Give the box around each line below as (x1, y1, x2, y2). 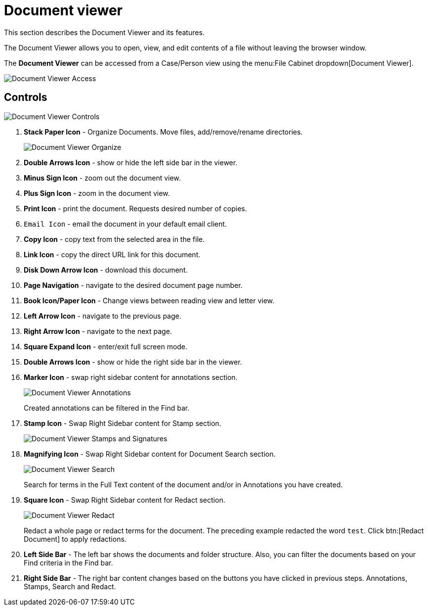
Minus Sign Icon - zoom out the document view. (24, 173, 181, 182)
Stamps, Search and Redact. (24, 582, 116, 591)
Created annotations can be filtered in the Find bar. (24, 403, 190, 412)
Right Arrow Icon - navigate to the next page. (24, 327, 172, 335)
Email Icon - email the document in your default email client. (24, 219, 227, 228)
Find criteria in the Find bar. (24, 558, 113, 567)
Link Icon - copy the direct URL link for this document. (24, 250, 201, 259)
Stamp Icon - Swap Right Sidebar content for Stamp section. (24, 419, 221, 427)
